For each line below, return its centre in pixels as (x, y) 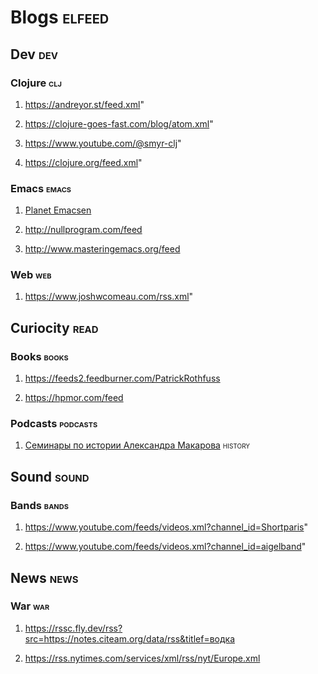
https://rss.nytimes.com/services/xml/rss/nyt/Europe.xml (142, 658)
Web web (31, 275)
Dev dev (34, 54)
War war (30, 606)
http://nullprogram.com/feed (83, 230)
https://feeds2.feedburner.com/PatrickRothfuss (122, 378)
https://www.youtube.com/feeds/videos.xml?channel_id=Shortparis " (166, 527)
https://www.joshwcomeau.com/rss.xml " (109, 297)
